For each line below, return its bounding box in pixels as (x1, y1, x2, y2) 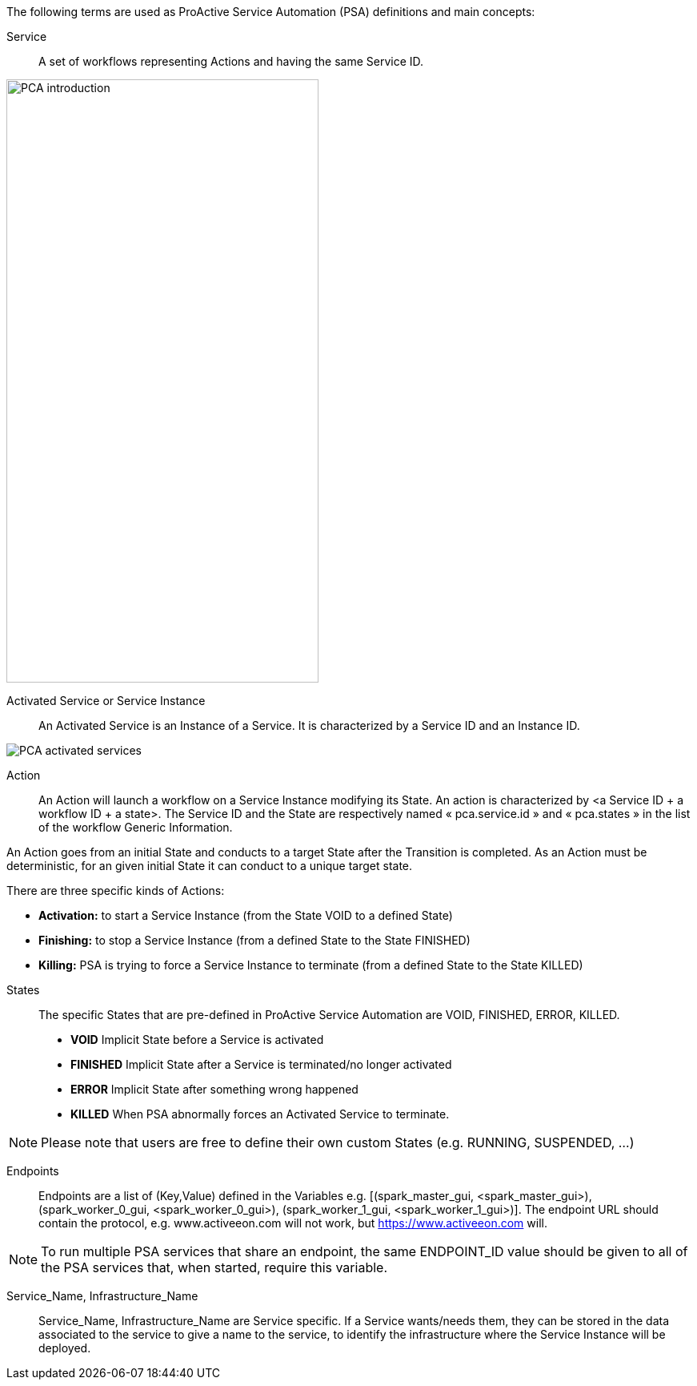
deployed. (38, 1341, 91, 1355)
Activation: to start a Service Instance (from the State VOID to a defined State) (38, 909, 453, 922)
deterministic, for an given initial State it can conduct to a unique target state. (6, 859, 413, 872)
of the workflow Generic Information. (38, 820, 233, 834)
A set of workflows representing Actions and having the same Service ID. (38, 54, 424, 68)
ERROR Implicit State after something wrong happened (70, 1082, 359, 1096)
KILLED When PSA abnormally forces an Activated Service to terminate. (70, 1107, 450, 1121)
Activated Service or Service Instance (6, 694, 206, 707)
